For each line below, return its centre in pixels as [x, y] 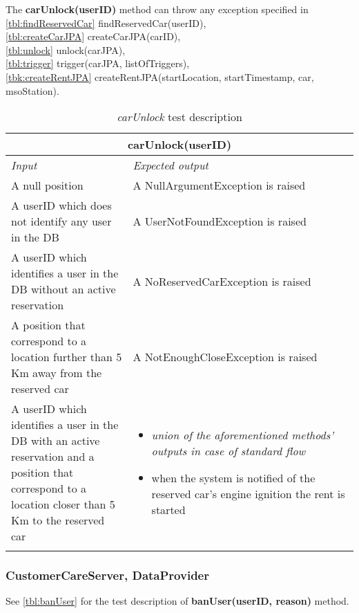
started [168, 510]
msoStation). [32, 90]
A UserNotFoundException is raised [220, 221]
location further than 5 [67, 357]
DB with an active [56, 441]
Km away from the [57, 373]
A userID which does [61, 205]
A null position [47, 185]
